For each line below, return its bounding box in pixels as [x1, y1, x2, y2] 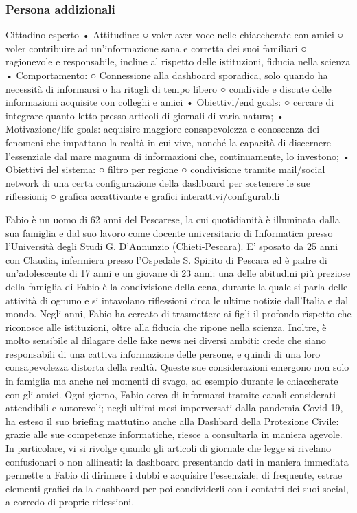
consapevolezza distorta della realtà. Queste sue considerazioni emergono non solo [5, 360, 349, 374]
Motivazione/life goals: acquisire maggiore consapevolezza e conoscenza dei [5, 122, 320, 136]
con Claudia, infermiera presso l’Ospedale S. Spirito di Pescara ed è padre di [5, 252, 327, 266]
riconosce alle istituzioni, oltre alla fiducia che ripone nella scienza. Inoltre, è [5, 319, 327, 334]
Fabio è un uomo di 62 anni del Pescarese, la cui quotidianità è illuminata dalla [5, 212, 340, 226]
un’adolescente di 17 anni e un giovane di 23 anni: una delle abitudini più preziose [5, 266, 351, 280]
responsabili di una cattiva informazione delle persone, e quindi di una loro [5, 346, 321, 361]
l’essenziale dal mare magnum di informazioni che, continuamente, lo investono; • [5, 148, 350, 163]
